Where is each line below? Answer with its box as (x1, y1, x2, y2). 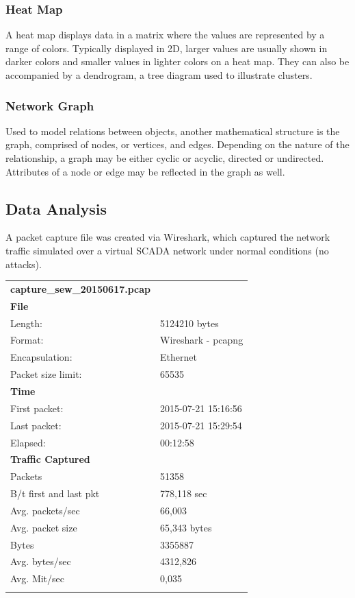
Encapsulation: (10, 350, 73, 364)
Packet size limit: (10, 367, 82, 381)
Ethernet (160, 350, 197, 364)
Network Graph (5, 97, 94, 114)
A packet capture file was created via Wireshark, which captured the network (5, 230, 330, 244)
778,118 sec (160, 486, 207, 501)
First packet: (10, 400, 64, 415)
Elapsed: (10, 435, 46, 449)
